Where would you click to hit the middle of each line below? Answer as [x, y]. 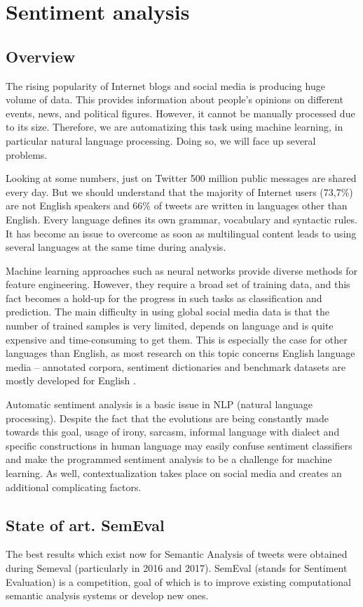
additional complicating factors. [74, 487]
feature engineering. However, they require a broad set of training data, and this [178, 284]
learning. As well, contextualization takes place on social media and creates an [174, 473]
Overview [41, 56]
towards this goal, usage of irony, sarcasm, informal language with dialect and [173, 432]
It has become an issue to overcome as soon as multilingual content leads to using [181, 233]
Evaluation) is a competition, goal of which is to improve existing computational [178, 581]
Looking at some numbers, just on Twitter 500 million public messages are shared [181, 178]
